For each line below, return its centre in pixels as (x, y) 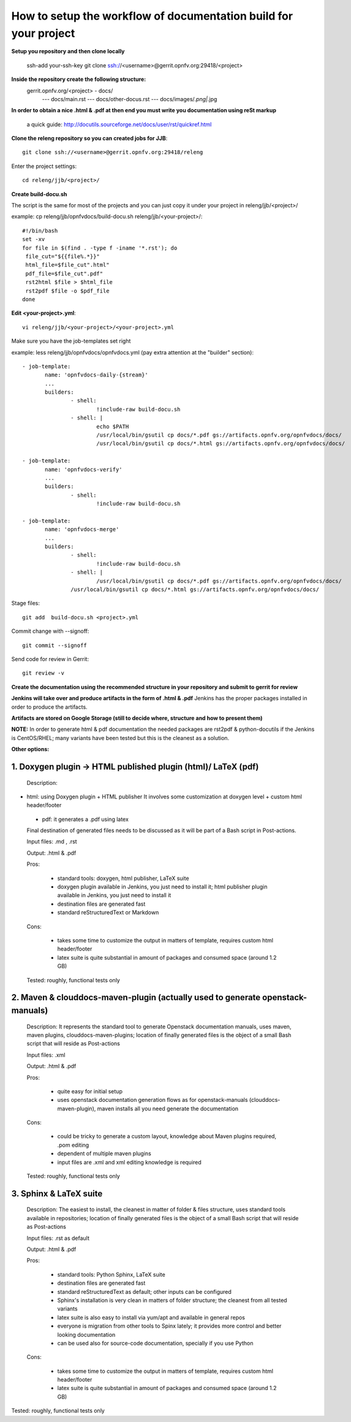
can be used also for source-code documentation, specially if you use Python (155, 1343)
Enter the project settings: (44, 166)
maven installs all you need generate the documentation (168, 1108)
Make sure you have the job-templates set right (71, 341)
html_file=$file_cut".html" (67, 265)
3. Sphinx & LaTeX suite (57, 1194)
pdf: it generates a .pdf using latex (85, 819)
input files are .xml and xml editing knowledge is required (129, 1162)
